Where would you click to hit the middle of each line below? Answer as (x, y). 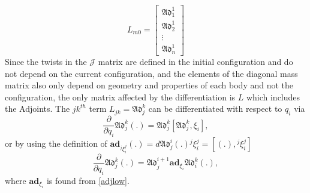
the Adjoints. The (37, 109)
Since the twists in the (46, 62)
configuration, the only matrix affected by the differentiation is (120, 96)
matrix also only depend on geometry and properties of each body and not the (149, 85)
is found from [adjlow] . (88, 180)
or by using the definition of (56, 143)
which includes (273, 96)
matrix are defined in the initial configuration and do (195, 62)
